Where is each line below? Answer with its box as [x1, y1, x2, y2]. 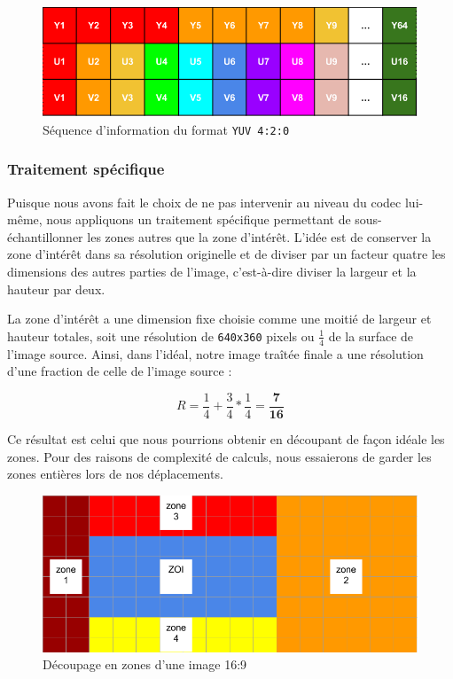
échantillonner [7, 227, 83, 246]
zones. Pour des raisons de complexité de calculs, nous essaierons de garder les [7, 447, 432, 465]
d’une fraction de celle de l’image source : [7, 362, 232, 380]
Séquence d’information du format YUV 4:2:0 [43, 120, 290, 138]
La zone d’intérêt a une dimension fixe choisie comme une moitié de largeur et [7, 309, 432, 328]
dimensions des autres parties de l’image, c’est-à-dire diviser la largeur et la [7, 262, 417, 281]
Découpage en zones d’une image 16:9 [43, 655, 247, 674]
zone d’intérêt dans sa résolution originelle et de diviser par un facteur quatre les [7, 245, 446, 263]
